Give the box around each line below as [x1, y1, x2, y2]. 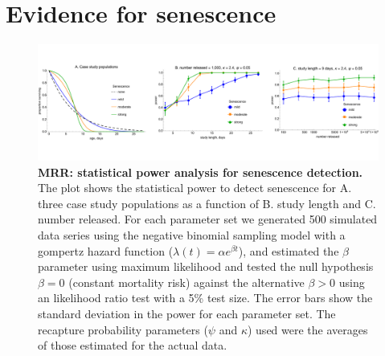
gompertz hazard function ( [38, 242, 174, 259]
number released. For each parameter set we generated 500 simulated [38, 211, 378, 227]
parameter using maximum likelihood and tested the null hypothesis [38, 258, 374, 275]
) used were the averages [247, 321, 368, 338]
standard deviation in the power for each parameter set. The [38, 305, 336, 321]
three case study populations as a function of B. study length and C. [38, 194, 376, 211]
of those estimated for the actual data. [38, 337, 227, 354]
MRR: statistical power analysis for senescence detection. [38, 163, 363, 180]
